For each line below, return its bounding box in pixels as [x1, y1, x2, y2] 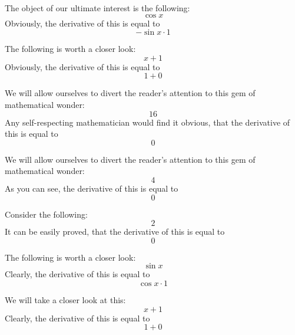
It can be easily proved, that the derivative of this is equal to [5, 225, 225, 238]
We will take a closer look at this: [5, 293, 126, 306]
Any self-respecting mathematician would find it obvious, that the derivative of [5, 116, 290, 128]
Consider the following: [5, 208, 88, 220]
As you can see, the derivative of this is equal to [5, 182, 178, 194]
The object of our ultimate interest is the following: [5, 2, 190, 14]
